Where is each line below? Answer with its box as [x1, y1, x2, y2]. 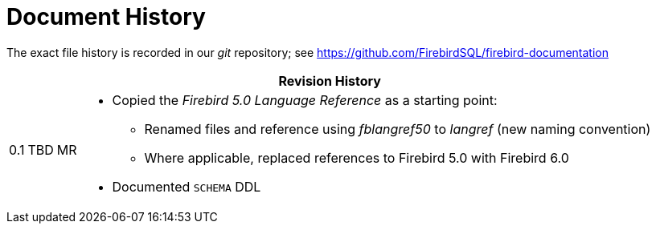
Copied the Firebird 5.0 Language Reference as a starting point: [112, 91, 498, 108]
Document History [6, 3, 206, 30]
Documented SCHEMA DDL [112, 178, 261, 195]
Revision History [278, 72, 381, 89]
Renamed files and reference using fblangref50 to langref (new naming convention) [144, 120, 651, 137]
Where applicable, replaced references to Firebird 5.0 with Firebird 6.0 [144, 149, 569, 166]
